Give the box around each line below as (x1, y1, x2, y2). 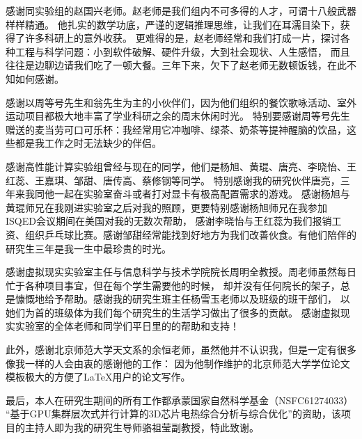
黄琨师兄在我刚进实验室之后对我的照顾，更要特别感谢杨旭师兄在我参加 (6, 200, 327, 214)
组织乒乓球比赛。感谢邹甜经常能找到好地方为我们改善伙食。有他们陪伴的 (24, 227, 356, 241)
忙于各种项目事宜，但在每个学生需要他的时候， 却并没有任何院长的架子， (6, 278, 340, 292)
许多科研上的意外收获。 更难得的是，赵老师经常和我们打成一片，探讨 (24, 31, 340, 45)
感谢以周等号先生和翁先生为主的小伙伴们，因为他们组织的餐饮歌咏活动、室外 (6, 95, 356, 109)
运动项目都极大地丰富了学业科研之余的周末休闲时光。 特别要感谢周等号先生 (6, 109, 350, 123)
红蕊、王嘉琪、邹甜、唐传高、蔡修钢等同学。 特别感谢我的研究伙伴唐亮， (6, 173, 340, 187)
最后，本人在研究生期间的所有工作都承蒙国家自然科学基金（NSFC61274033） (6, 392, 354, 407)
